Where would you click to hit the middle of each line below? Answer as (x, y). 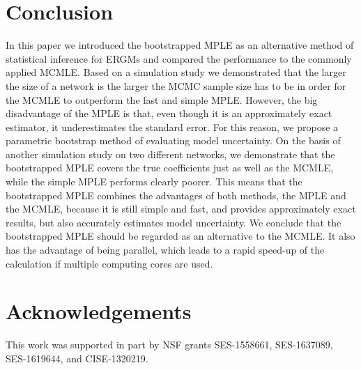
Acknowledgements (99, 311)
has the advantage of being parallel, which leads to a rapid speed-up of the (165, 250)
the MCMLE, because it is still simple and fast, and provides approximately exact (181, 209)
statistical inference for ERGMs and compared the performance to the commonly (179, 58)
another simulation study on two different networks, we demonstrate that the (170, 154)
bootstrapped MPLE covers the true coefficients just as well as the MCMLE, (170, 168)
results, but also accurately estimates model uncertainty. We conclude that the (174, 222)
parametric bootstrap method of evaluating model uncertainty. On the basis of (173, 140)
